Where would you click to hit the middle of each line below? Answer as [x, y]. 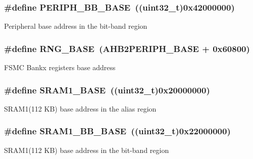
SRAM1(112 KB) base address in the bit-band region [87, 150]
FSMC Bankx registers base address [60, 67]
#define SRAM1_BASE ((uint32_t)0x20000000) [107, 90]
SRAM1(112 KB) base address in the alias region [80, 108]
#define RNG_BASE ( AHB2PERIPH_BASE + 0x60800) [127, 48]
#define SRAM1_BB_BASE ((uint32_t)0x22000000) [117, 131]
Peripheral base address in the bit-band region [76, 26]
